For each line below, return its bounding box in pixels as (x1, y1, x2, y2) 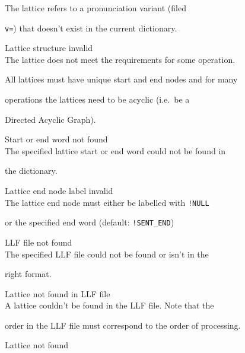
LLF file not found (5, 236, 72, 248)
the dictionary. (5, 164, 58, 177)
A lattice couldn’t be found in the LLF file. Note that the (5, 299, 214, 311)
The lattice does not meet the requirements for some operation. (5, 53, 236, 65)
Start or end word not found (5, 133, 108, 145)
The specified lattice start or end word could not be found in (5, 144, 226, 157)
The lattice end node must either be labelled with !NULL (5, 196, 209, 208)
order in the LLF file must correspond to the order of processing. (5, 319, 241, 331)
